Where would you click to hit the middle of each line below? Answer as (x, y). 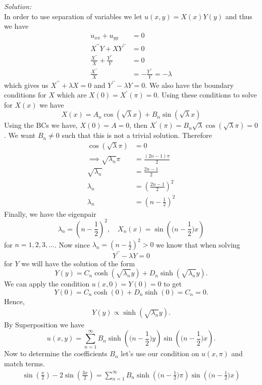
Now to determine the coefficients (56, 353)
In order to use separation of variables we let (73, 16)
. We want (20, 135)
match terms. (24, 363)
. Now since (72, 244)
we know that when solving (198, 244)
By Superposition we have (44, 325)
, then (139, 125)
